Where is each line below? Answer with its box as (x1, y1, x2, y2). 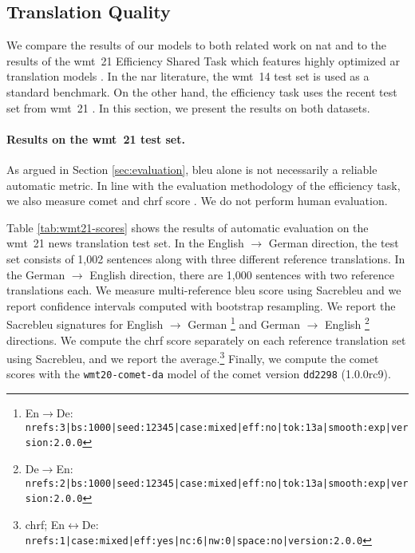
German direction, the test (268, 235, 399, 251)
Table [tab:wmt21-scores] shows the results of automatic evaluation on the (6, 219, 369, 235)
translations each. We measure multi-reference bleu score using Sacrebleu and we (6, 282, 401, 298)
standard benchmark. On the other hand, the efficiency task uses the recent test (6, 83, 397, 100)
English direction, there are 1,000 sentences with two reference (89, 266, 395, 282)
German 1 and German (188, 314, 300, 332)
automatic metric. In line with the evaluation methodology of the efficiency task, (6, 176, 401, 193)
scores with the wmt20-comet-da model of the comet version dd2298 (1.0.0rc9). (6, 365, 391, 382)
